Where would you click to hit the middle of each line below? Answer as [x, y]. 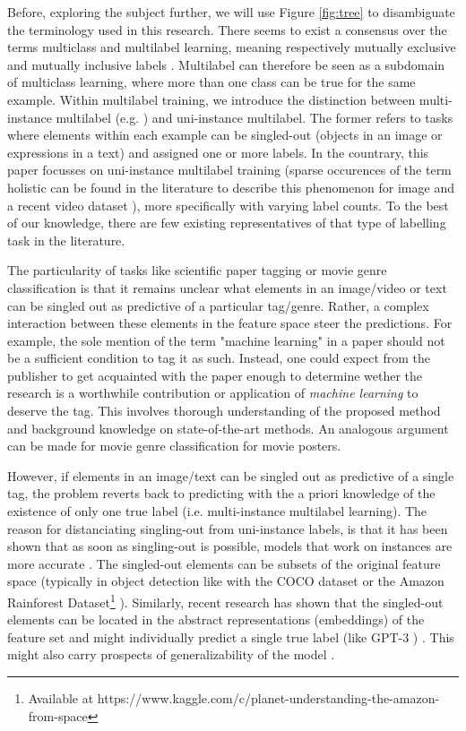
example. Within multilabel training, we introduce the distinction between [211, 99]
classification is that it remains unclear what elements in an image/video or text [227, 287]
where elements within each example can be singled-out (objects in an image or [225, 135]
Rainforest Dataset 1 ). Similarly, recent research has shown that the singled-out [225, 601]
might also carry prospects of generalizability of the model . [171, 654]
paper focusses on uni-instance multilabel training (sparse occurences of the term [229, 170]
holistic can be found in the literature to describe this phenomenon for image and [231, 187]
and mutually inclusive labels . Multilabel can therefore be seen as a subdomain [226, 64]
